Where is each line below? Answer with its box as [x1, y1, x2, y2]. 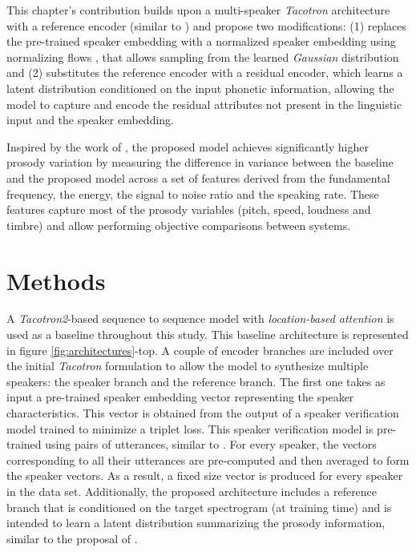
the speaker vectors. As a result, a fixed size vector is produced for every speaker [6, 467, 403, 484]
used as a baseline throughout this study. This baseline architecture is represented [6, 326, 409, 343]
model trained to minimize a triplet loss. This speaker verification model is [6, 420, 374, 437]
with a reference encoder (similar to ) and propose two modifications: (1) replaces [6, 17, 407, 34]
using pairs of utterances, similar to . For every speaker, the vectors [45, 436, 377, 453]
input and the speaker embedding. [6, 111, 174, 128]
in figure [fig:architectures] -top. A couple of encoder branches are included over [6, 341, 394, 358]
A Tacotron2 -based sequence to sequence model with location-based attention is [6, 310, 394, 327]
